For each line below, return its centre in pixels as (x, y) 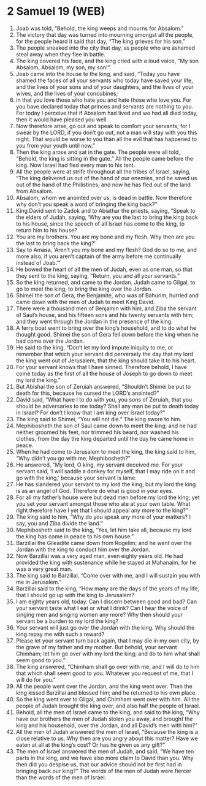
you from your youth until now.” (55, 145)
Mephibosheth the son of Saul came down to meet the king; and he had (106, 425)
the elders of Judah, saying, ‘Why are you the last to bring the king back (107, 217)
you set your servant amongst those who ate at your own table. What (103, 503)
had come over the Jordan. (50, 341)
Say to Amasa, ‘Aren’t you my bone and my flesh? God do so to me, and (106, 250)
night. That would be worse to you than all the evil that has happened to (106, 139)
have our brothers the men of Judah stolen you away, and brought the (104, 719)
